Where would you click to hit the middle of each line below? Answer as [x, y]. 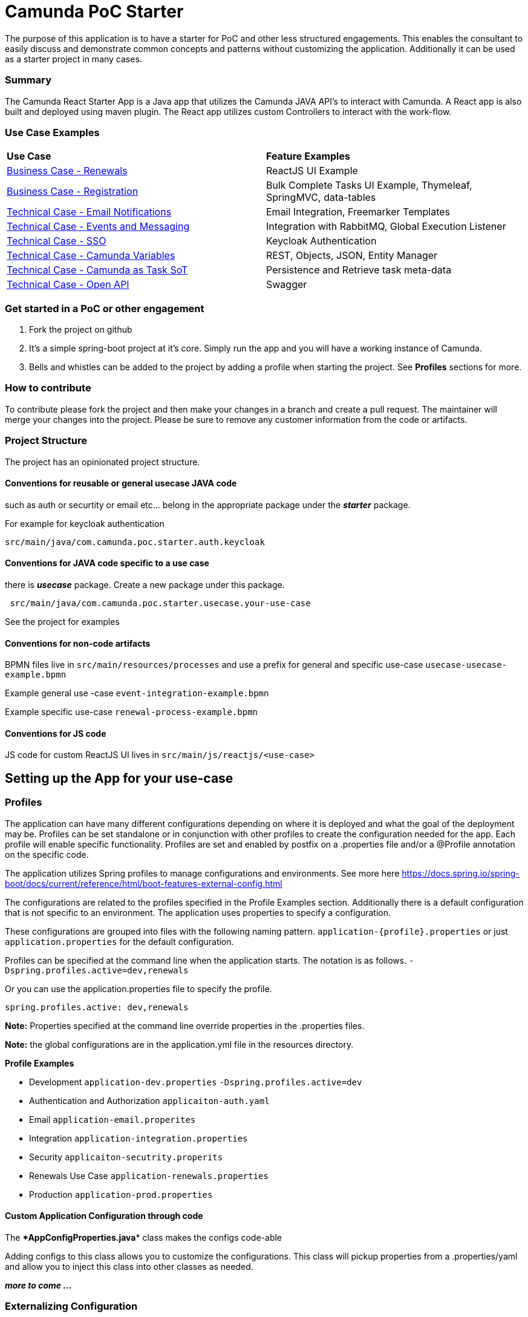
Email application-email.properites [112, 1119]
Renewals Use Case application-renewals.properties [149, 1175]
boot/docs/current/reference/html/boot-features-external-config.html [144, 883]
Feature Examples [308, 156]
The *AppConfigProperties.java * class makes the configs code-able [144, 1237]
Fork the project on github [81, 329]
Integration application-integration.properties [139, 1138]
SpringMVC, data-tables [321, 198]
